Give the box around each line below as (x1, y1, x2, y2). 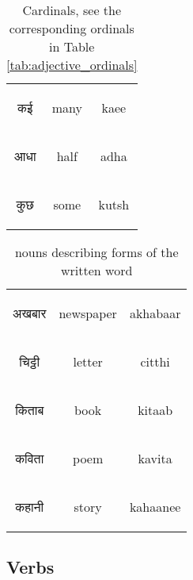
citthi (140, 352, 170, 371)
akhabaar (129, 304, 181, 322)
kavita (138, 449, 172, 467)
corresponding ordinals (9, 19, 134, 37)
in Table (49, 37, 95, 56)
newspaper (59, 304, 117, 322)
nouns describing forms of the (14, 243, 179, 261)
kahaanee (129, 497, 181, 516)
